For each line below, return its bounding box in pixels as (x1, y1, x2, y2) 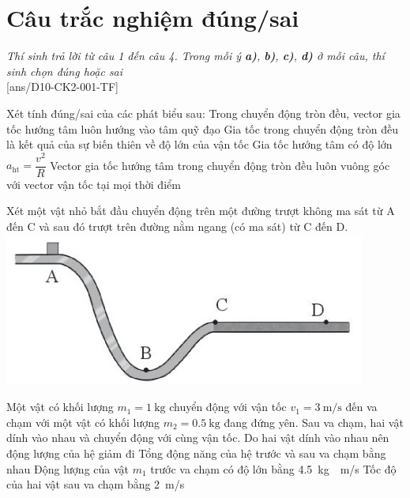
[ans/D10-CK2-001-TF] (6, 78, 119, 95)
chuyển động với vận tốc (169, 398, 287, 415)
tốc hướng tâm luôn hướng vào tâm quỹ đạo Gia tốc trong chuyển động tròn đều (6, 120, 399, 137)
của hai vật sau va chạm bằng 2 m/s (6, 476, 185, 492)
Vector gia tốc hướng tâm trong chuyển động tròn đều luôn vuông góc (50, 157, 390, 173)
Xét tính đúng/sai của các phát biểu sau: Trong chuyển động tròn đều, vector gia (6, 104, 401, 121)
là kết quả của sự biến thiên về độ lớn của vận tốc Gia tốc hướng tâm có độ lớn (6, 136, 393, 153)
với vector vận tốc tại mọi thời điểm (6, 175, 181, 192)
